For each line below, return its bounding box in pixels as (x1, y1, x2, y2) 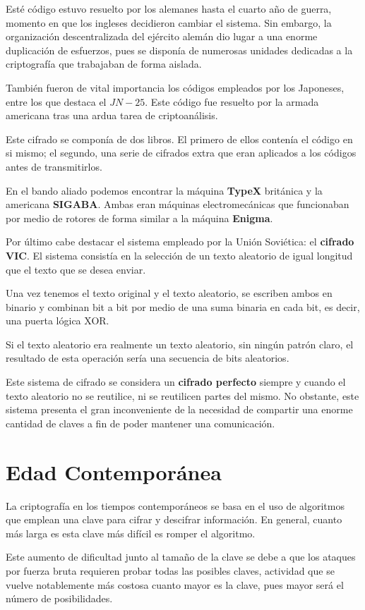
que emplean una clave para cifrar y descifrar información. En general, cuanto (6, 512, 342, 527)
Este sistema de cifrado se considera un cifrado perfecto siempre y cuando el (6, 374, 346, 389)
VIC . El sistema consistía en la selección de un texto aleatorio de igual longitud (6, 248, 353, 262)
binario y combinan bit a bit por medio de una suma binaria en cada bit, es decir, (6, 299, 360, 314)
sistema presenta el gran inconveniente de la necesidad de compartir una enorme (6, 402, 353, 417)
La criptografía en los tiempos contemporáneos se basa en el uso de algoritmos (6, 498, 345, 513)
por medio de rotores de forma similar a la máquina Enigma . (6, 210, 273, 225)
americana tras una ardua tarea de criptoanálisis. (6, 108, 218, 123)
